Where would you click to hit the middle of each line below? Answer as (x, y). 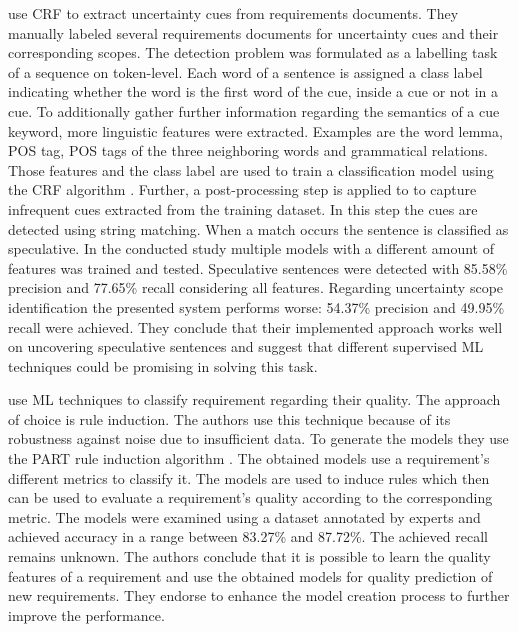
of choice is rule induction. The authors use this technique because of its (229, 418)
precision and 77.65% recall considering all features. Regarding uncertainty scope (256, 287)
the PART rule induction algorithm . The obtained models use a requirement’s (249, 458)
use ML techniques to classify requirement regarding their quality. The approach (254, 399)
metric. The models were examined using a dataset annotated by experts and (244, 516)
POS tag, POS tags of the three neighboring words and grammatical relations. (248, 150)
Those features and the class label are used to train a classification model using (251, 169)
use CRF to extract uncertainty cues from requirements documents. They (233, 13)
